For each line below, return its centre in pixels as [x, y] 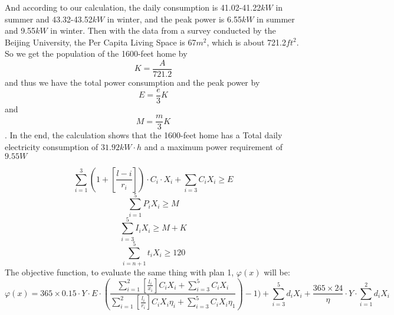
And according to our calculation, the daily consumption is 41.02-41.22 [133, 7]
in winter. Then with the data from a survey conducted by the [163, 30]
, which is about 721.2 [247, 42]
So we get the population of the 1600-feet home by [96, 53]
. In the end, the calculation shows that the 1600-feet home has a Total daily [144, 135]
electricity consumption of [52, 146]
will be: [277, 272]
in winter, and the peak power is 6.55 [174, 19]
